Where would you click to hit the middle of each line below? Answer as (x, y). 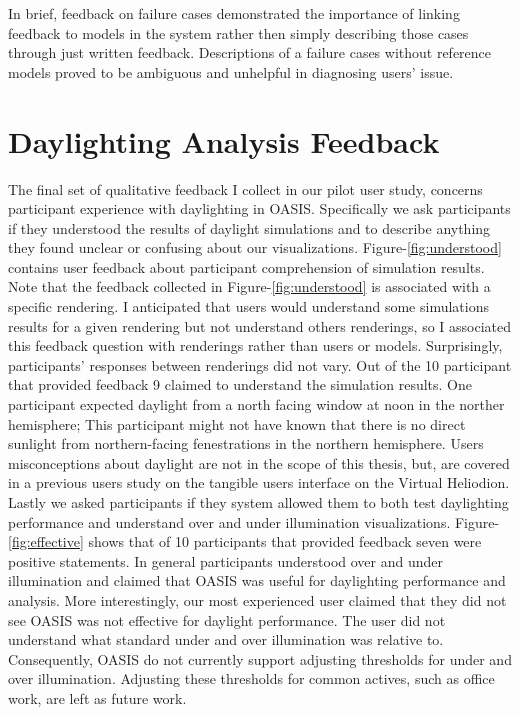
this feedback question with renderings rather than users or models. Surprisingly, (255, 345)
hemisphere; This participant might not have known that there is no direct (237, 423)
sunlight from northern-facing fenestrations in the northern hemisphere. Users (246, 443)
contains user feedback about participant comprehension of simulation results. (246, 266)
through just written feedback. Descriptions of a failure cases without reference (250, 52)
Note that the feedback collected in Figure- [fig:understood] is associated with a (249, 286)
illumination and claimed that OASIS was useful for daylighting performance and (257, 580)
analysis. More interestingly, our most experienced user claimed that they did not (257, 599)
